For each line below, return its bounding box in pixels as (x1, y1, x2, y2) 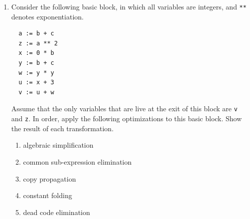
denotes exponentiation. (11, 11, 84, 21)
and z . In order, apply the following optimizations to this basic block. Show (11, 113, 242, 124)
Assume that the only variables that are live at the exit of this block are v (11, 103, 238, 114)
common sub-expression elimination (23, 156, 132, 167)
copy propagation (23, 173, 76, 184)
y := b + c (18, 59, 54, 67)
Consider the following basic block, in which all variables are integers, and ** (11, 1, 247, 11)
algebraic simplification (23, 140, 94, 150)
